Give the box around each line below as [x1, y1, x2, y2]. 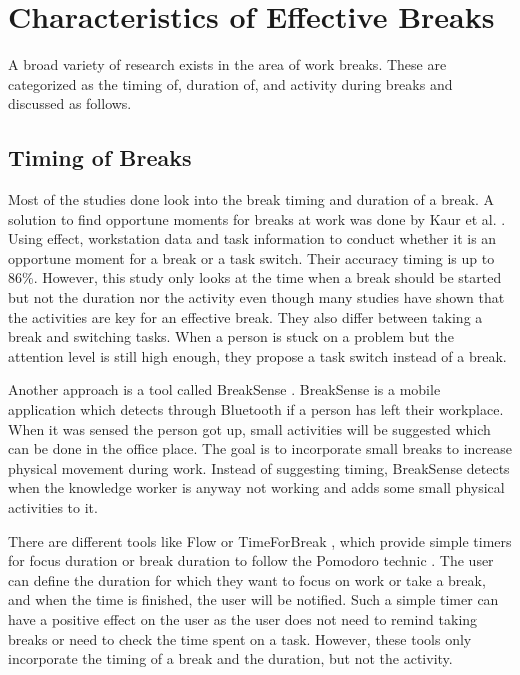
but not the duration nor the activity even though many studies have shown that [8, 287, 505, 308]
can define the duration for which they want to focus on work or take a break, [8, 569, 486, 590]
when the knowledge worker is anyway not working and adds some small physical [8, 477, 505, 498]
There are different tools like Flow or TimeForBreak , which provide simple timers [8, 530, 512, 551]
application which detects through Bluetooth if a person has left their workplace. [8, 399, 504, 420]
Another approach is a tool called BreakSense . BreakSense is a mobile [8, 379, 441, 400]
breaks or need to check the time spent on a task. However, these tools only [8, 628, 472, 649]
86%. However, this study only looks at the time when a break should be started [8, 267, 502, 288]
